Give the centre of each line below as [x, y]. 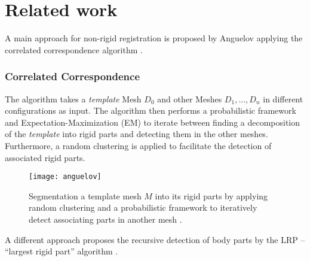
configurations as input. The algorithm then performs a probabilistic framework [151, 110]
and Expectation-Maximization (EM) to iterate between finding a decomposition [153, 122]
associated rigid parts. [45, 157]
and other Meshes [190, 98]
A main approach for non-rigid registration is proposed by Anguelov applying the [154, 38]
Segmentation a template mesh [85, 195]
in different [283, 98]
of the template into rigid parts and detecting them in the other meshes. [136, 134]
